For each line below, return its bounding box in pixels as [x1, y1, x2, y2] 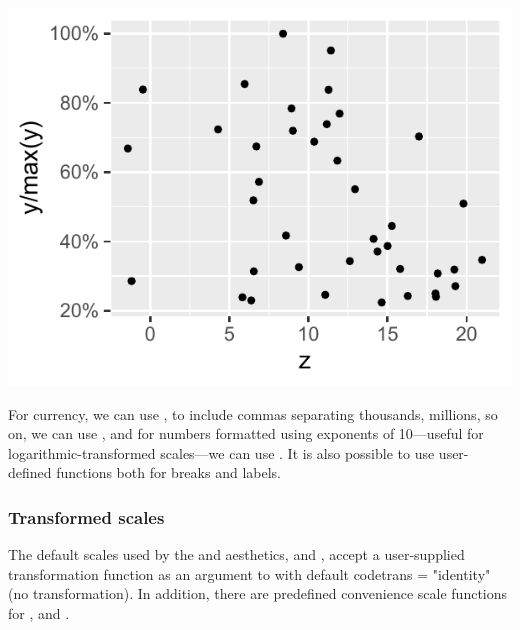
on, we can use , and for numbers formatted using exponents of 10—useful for [8, 423, 484, 444]
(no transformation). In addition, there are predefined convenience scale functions [8, 583, 508, 604]
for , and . [8, 602, 70, 623]
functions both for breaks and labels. [56, 462, 281, 483]
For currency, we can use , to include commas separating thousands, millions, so [8, 403, 498, 424]
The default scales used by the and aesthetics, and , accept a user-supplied [8, 544, 465, 565]
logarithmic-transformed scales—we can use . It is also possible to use [8, 442, 435, 463]
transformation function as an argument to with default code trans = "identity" [8, 563, 491, 584]
